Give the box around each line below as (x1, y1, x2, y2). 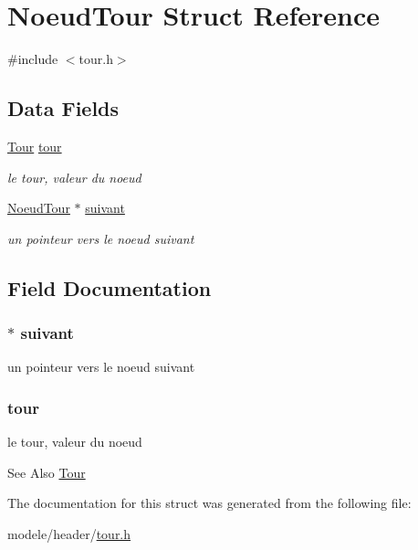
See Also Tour (7, 462, 86, 481)
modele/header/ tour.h (7, 524, 131, 543)
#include (7, 49, 58, 69)
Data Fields (7, 94, 120, 122)
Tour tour (7, 136, 62, 155)
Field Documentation (7, 273, 212, 301)
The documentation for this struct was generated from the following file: (7, 493, 412, 513)
